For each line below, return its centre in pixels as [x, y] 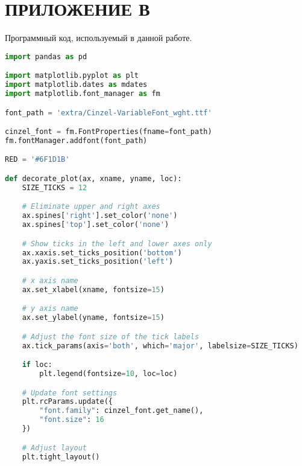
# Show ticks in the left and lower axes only [117, 244]
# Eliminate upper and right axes [91, 207]
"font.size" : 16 [72, 420]
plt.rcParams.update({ [67, 402]
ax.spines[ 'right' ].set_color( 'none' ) [100, 216]
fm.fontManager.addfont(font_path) [76, 140]
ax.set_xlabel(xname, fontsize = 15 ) [93, 289]
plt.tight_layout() [61, 457]
